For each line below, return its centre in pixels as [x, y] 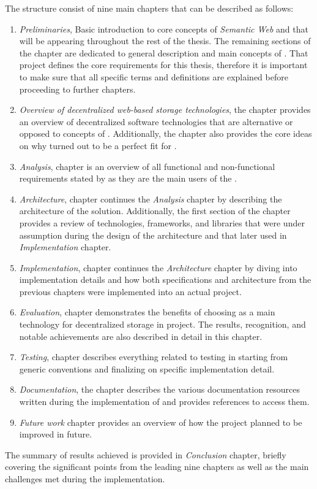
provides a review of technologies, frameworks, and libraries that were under [162, 222]
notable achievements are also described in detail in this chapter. [141, 336]
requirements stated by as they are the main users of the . [128, 178]
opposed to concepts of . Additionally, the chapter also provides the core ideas [166, 133]
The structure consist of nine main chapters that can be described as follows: [149, 8]
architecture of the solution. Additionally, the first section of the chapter [155, 211]
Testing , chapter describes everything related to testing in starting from [154, 357]
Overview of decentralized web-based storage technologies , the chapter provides [165, 110]
